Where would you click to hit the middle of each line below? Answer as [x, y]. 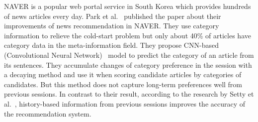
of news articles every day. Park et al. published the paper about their [113, 16]
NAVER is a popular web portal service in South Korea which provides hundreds [128, 6]
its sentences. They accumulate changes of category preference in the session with [128, 64]
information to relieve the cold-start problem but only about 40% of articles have [128, 35]
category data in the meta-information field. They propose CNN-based [111, 45]
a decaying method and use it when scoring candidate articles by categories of [123, 74]
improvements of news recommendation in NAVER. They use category [112, 26]
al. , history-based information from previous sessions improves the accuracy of [125, 103]
